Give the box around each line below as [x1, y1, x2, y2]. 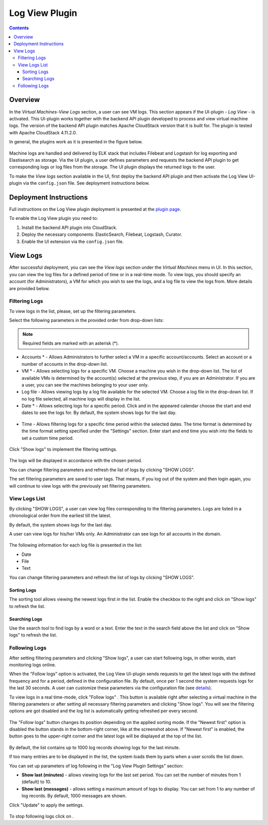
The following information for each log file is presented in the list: [9, 542, 142, 548]
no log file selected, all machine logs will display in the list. [21, 396, 141, 402]
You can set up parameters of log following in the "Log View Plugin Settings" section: [9, 763, 184, 769]
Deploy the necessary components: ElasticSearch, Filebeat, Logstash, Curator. [21, 231, 183, 237]
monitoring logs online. [9, 662, 57, 668]
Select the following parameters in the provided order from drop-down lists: [9, 317, 164, 323]
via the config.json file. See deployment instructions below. [23, 180, 150, 186]
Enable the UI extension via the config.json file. [21, 238, 124, 244]
